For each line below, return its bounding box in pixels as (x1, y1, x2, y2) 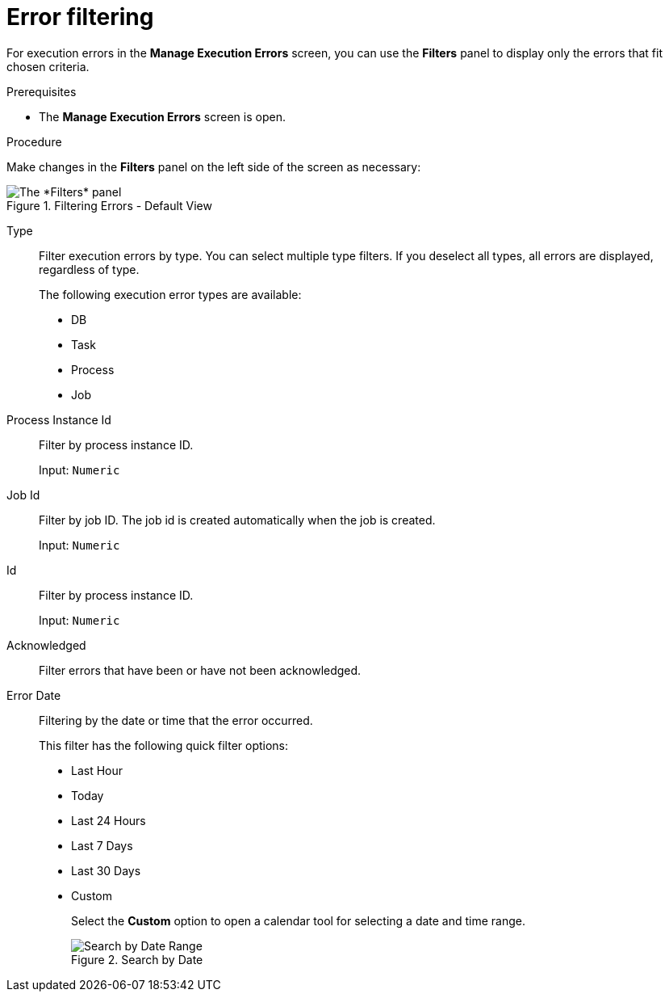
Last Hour (71, 763, 123, 777)
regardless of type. (39, 262, 140, 276)
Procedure (6, 134, 62, 149)
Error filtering (6, 3, 154, 31)
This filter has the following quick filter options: (39, 738, 289, 752)
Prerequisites (6, 84, 77, 99)
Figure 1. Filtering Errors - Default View (6, 198, 212, 213)
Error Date (6, 688, 61, 702)
